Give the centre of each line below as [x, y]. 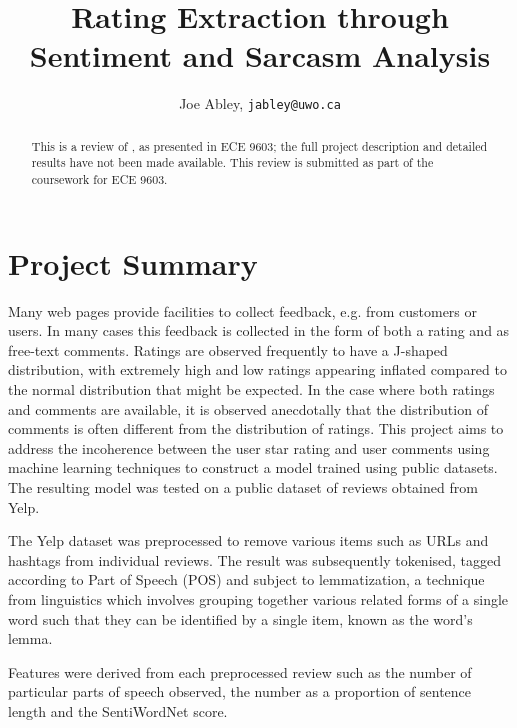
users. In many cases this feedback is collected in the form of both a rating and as [259, 330]
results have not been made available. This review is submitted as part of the [232, 162]
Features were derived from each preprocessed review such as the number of [240, 671]
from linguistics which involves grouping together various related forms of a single [258, 598]
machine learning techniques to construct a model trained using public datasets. [253, 467]
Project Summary [133, 262]
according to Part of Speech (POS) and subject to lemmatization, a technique [246, 579]
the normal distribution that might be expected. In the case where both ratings [251, 389]
